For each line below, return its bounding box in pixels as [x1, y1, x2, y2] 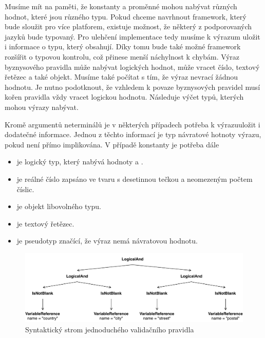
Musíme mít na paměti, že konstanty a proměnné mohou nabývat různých [5, 1, 237, 11]
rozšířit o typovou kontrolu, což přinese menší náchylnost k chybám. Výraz [5, 51, 240, 62]
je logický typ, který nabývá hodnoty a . [16, 156, 143, 167]
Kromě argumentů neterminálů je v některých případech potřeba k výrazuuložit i [5, 119, 260, 129]
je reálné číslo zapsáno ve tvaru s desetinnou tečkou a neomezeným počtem [16, 173, 253, 184]
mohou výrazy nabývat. [5, 101, 79, 112]
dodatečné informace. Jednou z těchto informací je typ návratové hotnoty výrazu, [5, 129, 261, 140]
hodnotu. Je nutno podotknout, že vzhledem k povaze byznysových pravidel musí [5, 81, 260, 92]
